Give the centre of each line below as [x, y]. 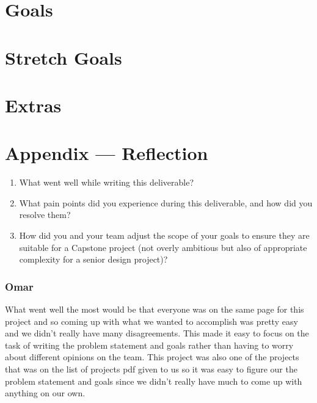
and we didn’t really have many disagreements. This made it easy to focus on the [157, 333]
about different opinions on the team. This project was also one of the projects [152, 357]
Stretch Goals [64, 57]
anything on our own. [45, 393]
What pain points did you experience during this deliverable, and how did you [166, 202]
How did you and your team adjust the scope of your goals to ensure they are [164, 235]
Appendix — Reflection [107, 153]
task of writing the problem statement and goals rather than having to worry [149, 345]
